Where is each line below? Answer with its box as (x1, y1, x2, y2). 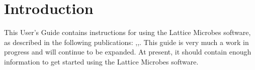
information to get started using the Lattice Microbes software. (4, 56, 199, 66)
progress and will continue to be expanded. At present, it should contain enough (4, 46, 251, 57)
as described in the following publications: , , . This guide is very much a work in (4, 36, 249, 47)
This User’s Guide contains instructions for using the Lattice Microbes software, (4, 27, 251, 37)
